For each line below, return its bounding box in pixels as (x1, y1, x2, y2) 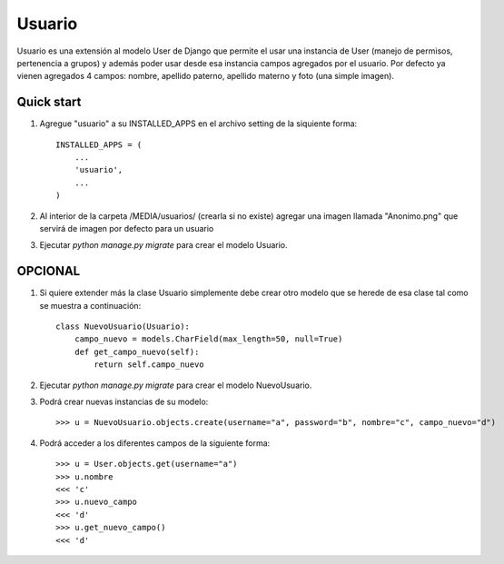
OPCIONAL (16, 263, 81, 279)
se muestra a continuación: (39, 300, 142, 311)
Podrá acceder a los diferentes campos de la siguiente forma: (39, 437, 271, 449)
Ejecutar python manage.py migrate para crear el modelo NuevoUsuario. (39, 380, 312, 391)
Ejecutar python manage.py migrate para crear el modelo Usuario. (39, 240, 288, 251)
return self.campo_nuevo (94, 360, 204, 370)
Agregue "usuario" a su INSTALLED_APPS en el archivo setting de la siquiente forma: (39, 118, 358, 129)
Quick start (16, 94, 82, 110)
